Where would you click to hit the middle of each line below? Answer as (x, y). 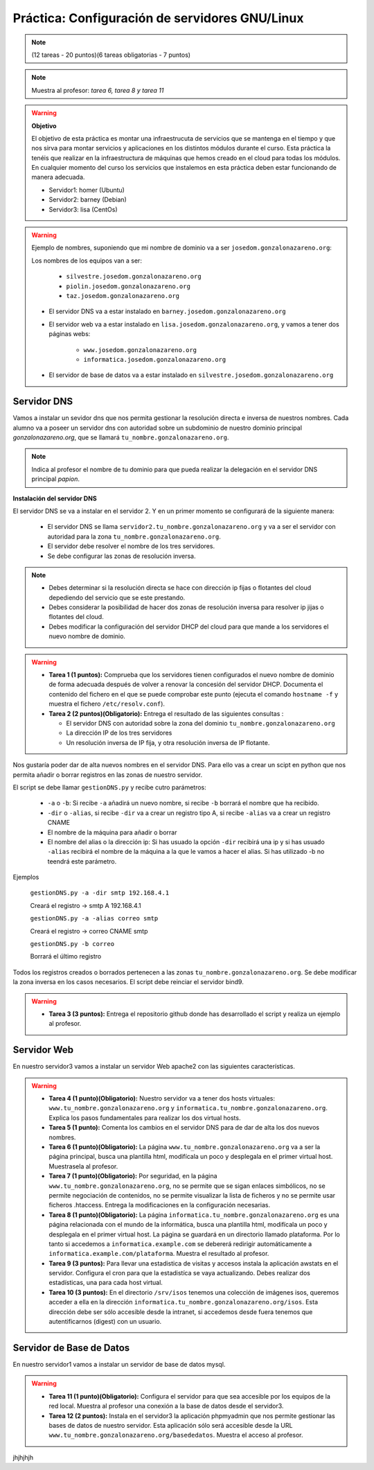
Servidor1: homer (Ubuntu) (87, 190)
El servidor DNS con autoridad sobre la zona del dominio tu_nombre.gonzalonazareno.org (201, 723)
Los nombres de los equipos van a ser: (87, 261)
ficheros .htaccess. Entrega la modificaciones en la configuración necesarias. (159, 1205)
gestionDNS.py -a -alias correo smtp (94, 919)
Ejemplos (26, 877)
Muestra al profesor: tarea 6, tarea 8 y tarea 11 (98, 90)
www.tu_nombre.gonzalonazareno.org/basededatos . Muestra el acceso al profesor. (176, 1435)
